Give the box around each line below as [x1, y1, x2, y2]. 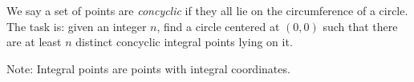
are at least [6, 33, 62, 50]
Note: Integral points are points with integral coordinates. [6, 60, 290, 76]
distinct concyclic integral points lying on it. [75, 33, 293, 50]
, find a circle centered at [156, 18, 280, 34]
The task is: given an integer [6, 18, 147, 34]
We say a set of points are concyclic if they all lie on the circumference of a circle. [6, 2, 408, 18]
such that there [323, 18, 398, 34]
